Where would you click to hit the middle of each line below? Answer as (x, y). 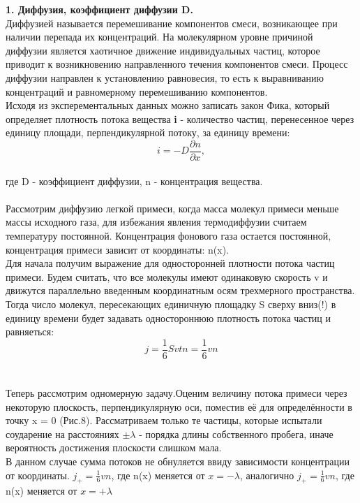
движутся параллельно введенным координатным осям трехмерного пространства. (180, 290)
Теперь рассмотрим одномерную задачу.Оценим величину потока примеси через (177, 392)
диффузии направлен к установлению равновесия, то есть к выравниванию (165, 77)
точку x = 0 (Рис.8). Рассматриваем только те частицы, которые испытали (164, 420)
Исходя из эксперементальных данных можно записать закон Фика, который (168, 105)
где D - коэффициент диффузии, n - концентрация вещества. (134, 181)
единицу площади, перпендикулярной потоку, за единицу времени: (148, 132)
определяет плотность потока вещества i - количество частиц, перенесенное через (180, 118)
